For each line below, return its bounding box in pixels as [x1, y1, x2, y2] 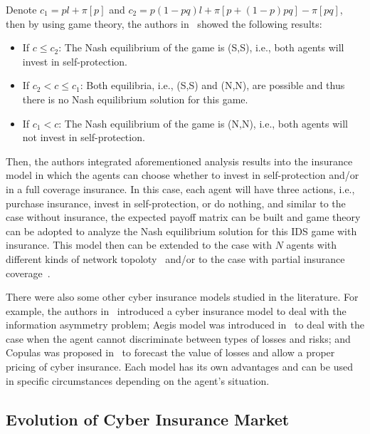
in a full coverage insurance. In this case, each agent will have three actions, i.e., [6, 181, 355, 196]
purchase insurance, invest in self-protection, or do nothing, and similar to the [6, 195, 346, 210]
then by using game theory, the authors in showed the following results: [6, 16, 322, 31]
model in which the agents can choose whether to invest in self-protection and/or [6, 167, 359, 182]
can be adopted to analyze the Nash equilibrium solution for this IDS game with [6, 223, 357, 238]
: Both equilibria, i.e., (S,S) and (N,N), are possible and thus [80, 78, 345, 93]
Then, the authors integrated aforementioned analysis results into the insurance [6, 153, 353, 168]
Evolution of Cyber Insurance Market [6, 408, 290, 430]
